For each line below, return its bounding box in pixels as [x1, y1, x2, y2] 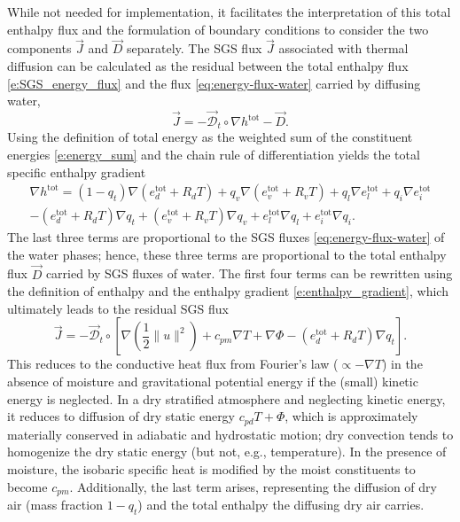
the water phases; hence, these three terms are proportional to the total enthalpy [7, 245, 447, 263]
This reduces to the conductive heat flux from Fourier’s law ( [7, 354, 339, 373]
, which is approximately [285, 407, 418, 425]
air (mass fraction [7, 495, 103, 513]
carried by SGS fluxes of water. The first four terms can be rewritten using [45, 264, 453, 283]
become [7, 477, 48, 495]
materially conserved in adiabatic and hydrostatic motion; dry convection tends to [7, 425, 454, 443]
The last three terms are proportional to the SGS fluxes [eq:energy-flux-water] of [7, 228, 445, 246]
